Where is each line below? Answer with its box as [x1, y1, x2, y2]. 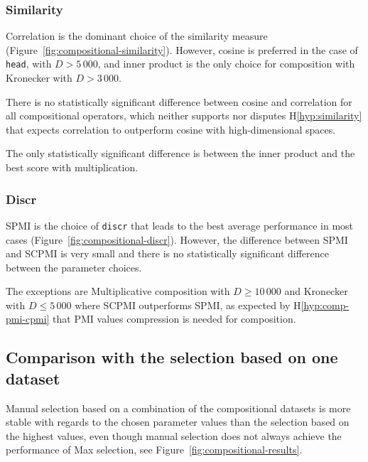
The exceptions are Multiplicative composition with [6, 284, 230, 299]
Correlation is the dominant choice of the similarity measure [6, 28, 268, 43]
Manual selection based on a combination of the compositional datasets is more [6, 400, 351, 415]
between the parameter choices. [6, 259, 142, 274]
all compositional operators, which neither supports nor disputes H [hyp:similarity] [6, 108, 362, 123]
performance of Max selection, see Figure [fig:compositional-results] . [6, 442, 303, 457]
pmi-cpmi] [6, 311, 50, 326]
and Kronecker [284, 284, 348, 299]
